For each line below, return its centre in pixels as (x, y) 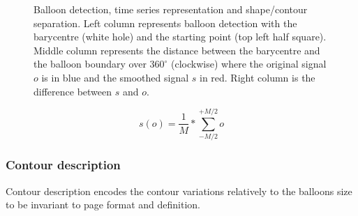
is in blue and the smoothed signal (115, 77)
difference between (73, 91)
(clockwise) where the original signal (249, 64)
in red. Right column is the (257, 77)
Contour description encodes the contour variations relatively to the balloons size (179, 191)
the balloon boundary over (90, 64)
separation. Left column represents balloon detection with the (165, 23)
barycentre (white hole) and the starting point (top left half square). (180, 37)
